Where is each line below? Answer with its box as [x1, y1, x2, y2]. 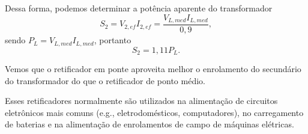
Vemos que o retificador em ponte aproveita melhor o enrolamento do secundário [5, 62, 301, 75]
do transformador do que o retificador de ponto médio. [5, 74, 205, 87]
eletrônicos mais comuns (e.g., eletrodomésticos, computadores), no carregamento [5, 106, 304, 118]
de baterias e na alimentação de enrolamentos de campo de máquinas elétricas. [5, 118, 294, 130]
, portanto [94, 34, 131, 46]
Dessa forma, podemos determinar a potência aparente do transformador [5, 2, 273, 14]
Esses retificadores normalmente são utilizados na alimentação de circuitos [5, 94, 278, 107]
